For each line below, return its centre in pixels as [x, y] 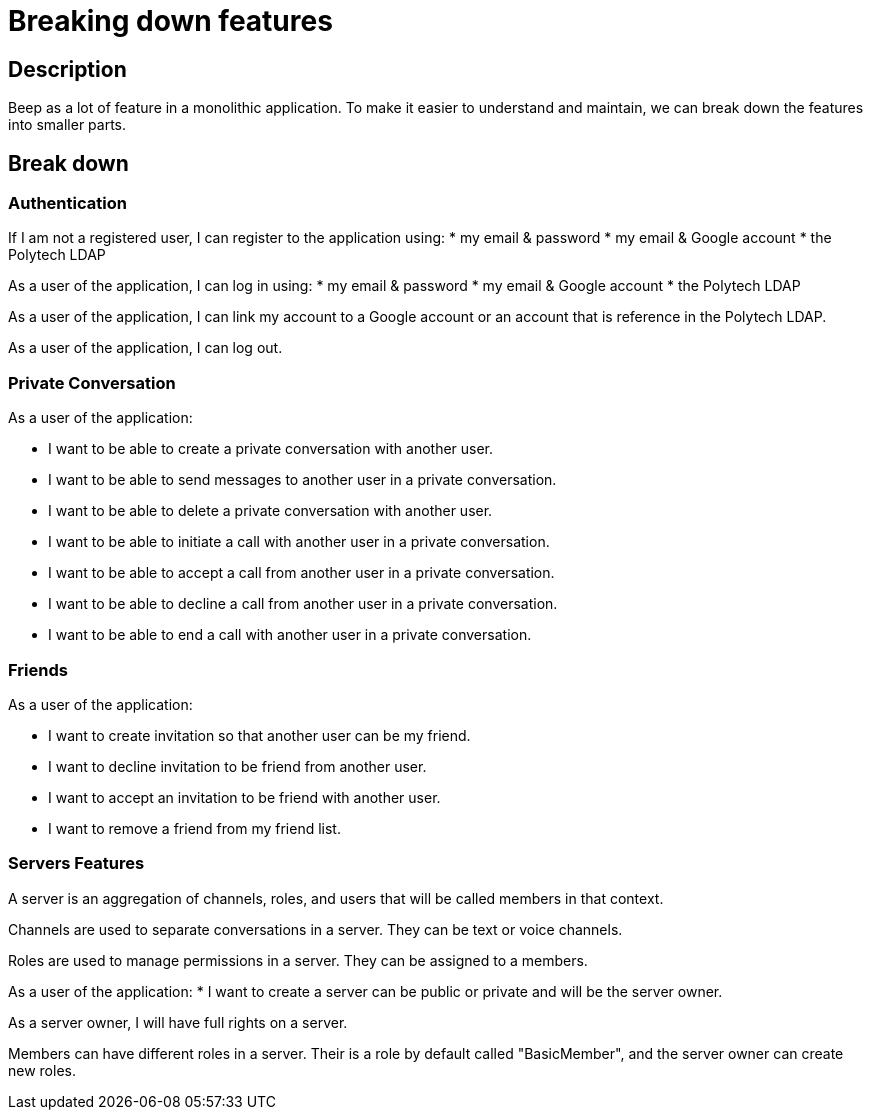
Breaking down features [170, 21]
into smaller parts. [67, 125]
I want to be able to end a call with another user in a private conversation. [290, 635]
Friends [38, 669]
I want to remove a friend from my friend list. [194, 828]
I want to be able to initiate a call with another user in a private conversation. [299, 542]
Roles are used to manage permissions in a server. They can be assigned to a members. [298, 960]
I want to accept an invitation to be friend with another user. [244, 797]
